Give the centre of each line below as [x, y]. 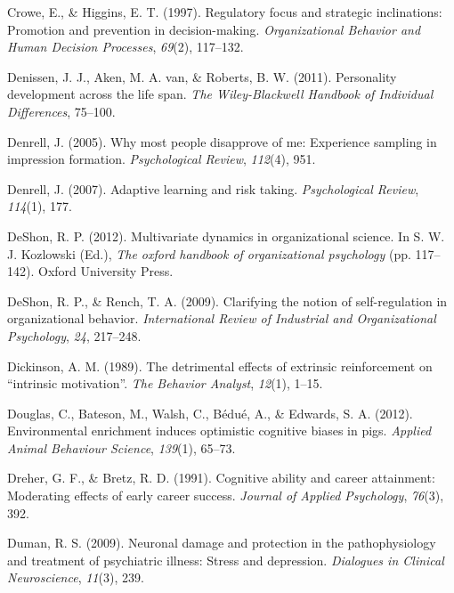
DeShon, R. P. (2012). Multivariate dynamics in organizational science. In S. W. [226, 236]
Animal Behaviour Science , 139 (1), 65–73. [122, 447]
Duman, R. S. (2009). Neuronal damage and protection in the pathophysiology [222, 543]
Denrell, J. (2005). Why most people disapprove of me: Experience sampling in [222, 141]
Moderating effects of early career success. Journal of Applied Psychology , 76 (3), [226, 496]
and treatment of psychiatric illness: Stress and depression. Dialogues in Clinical [226, 560]
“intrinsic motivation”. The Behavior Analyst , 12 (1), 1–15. [165, 383]
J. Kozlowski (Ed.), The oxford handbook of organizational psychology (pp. [209, 253]
